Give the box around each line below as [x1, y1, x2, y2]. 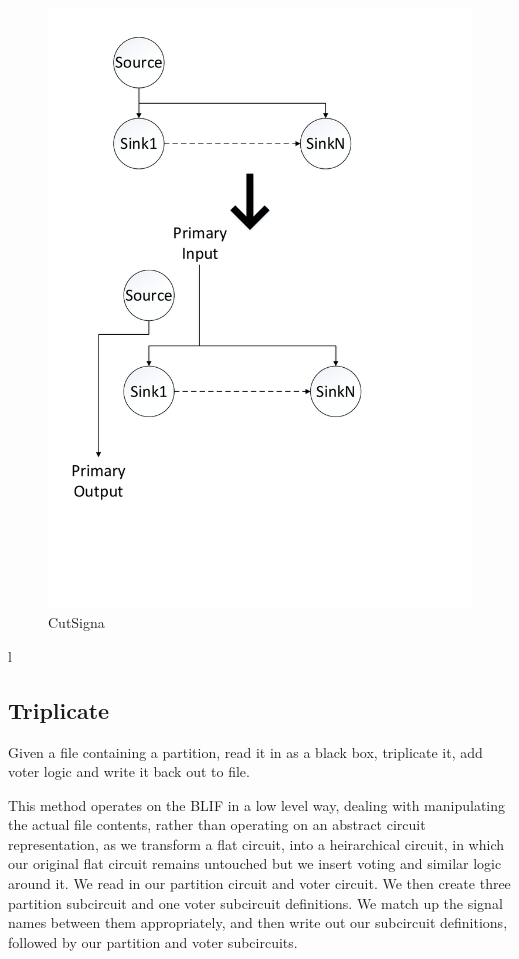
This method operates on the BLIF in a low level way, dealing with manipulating [8, 794, 506, 815]
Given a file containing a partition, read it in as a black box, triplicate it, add [8, 741, 483, 762]
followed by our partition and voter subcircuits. [8, 931, 298, 952]
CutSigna [48, 612, 105, 633]
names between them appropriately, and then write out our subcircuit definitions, [8, 912, 508, 933]
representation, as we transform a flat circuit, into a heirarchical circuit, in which [8, 833, 504, 854]
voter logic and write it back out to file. [8, 761, 250, 782]
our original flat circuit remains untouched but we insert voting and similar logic [8, 853, 502, 874]
